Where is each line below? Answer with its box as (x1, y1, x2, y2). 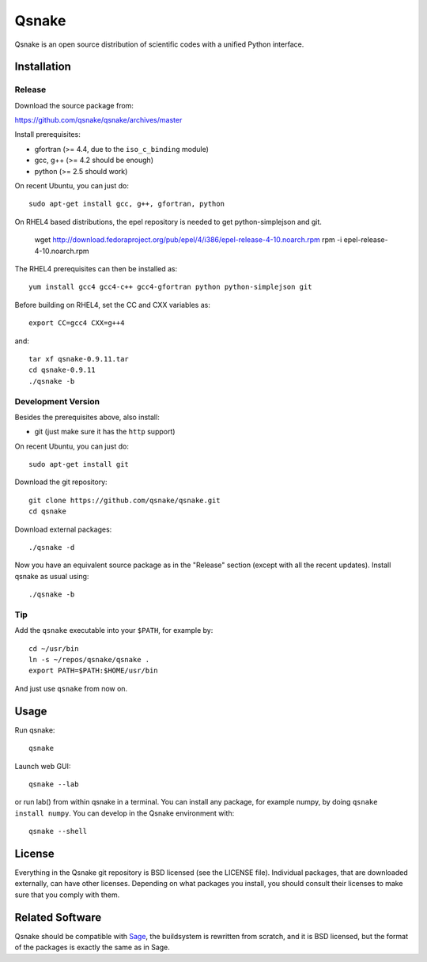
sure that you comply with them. (14, 890, 120, 900)
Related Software (14, 911, 102, 924)
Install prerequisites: (14, 130, 81, 139)
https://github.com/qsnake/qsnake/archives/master (14, 116, 183, 125)
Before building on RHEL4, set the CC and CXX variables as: (14, 300, 211, 309)
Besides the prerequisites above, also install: (14, 412, 160, 422)
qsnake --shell (28, 827, 88, 836)
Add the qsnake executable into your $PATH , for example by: (14, 626, 213, 635)
